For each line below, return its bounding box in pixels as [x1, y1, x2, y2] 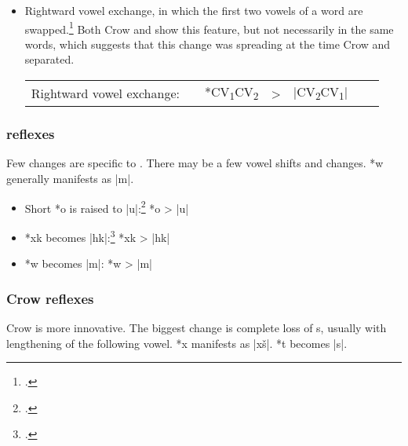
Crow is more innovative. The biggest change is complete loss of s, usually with [6, 319, 387, 335]
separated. [24, 51, 75, 68]
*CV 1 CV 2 [204, 82, 259, 104]
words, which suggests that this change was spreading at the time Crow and [24, 35, 391, 52]
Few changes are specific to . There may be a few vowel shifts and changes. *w [6, 155, 384, 171]
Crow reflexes [6, 288, 94, 308]
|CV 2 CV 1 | [293, 82, 348, 104]
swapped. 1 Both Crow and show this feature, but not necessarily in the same [24, 18, 394, 37]
